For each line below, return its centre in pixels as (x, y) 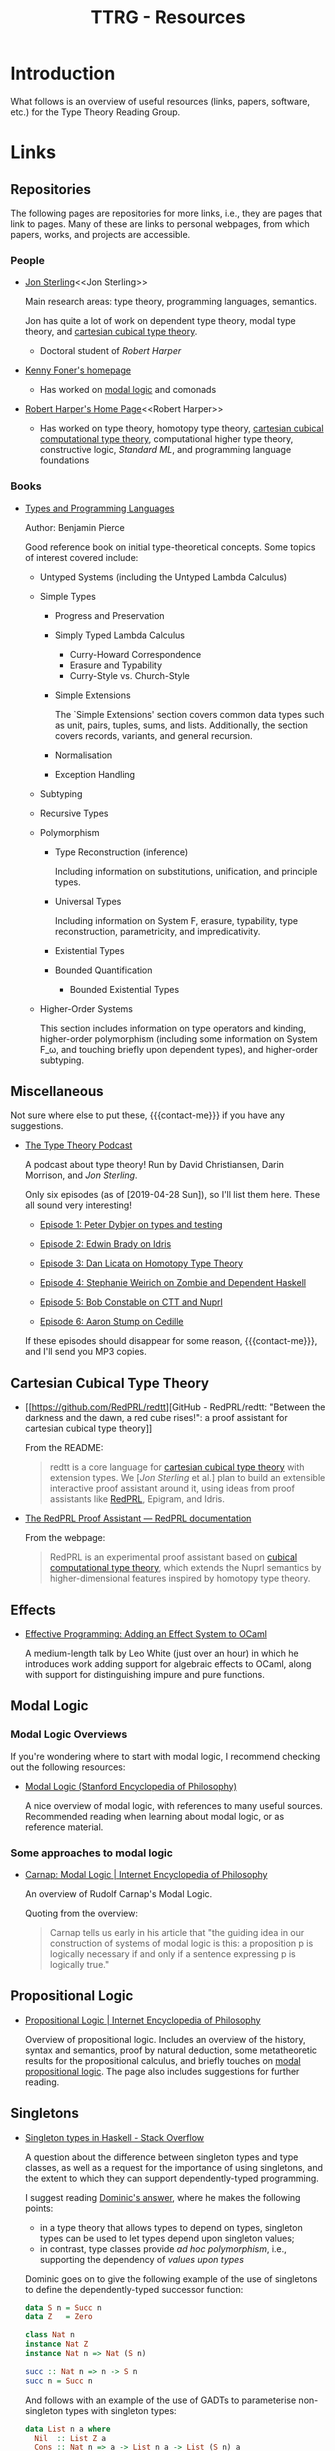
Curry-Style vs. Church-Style (129, 675)
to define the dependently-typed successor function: (134, 2289)
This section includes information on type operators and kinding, (173, 1028)
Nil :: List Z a (70, 2438)
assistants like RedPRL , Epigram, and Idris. (137, 1499)
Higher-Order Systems (86, 1008)
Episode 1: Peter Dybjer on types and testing (131, 1225)
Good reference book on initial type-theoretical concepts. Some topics (170, 547)
